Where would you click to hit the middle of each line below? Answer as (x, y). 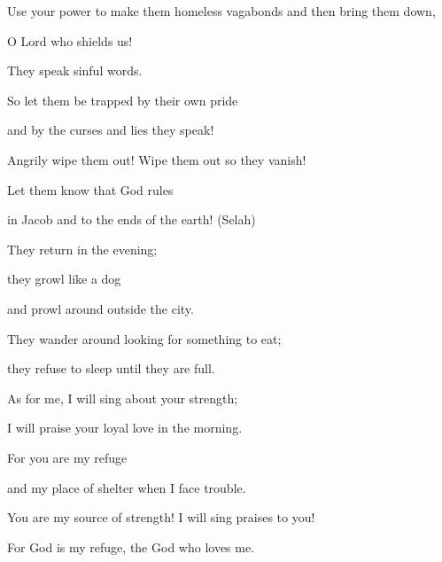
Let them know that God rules (90, 189)
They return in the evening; (82, 249)
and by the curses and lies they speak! (111, 130)
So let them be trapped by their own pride (123, 100)
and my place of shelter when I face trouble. (127, 487)
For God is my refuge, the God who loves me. (131, 546)
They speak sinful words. (75, 70)
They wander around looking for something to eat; (144, 338)
